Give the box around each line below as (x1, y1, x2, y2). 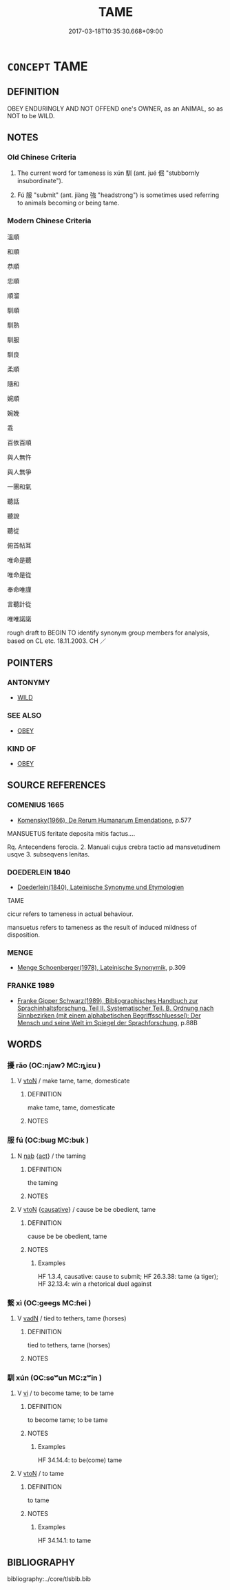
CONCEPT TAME (7, 58, 88, 74)
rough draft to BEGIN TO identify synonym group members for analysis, (7, 628, 210, 637)
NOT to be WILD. (7, 111, 55, 120)
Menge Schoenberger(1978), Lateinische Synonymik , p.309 (17, 964, 186, 972)
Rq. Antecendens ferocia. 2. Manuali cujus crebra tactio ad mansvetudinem (7, 843, 220, 851)
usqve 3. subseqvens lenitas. (7, 850, 90, 858)
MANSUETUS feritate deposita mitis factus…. (7, 829, 136, 837)
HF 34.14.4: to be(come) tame (37, 1456, 123, 1464)
